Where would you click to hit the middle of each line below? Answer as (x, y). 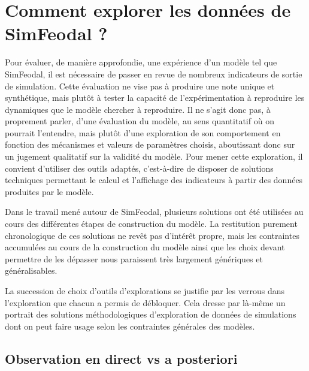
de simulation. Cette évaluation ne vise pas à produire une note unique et (140, 86)
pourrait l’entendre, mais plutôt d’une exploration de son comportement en (143, 132)
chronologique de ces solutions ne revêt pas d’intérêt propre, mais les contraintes (152, 235)
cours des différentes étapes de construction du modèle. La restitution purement (151, 224)
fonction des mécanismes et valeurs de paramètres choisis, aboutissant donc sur (150, 144)
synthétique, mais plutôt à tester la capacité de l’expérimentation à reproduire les (155, 98)
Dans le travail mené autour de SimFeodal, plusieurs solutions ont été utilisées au (154, 212)
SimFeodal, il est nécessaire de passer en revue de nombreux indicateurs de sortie (154, 74)
